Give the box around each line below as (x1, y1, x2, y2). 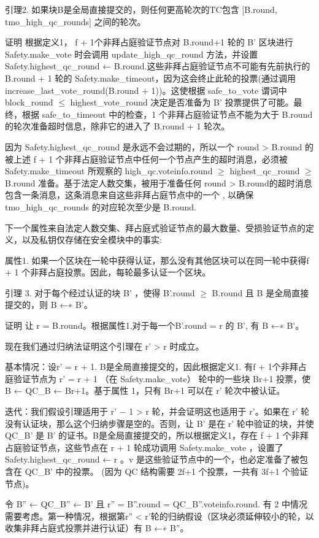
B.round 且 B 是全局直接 (212, 286, 309, 299)
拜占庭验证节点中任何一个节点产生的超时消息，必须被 (72, 152, 288, 165)
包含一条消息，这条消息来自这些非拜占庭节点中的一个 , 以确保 (5, 188, 254, 201)
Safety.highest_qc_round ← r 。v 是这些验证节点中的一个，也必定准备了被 (5, 453, 300, 466)
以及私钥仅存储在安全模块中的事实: (21, 233, 162, 246)
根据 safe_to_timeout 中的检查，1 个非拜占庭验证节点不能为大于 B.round (21, 107, 313, 120)
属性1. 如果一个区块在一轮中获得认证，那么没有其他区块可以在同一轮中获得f (5, 253, 309, 266)
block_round (5, 96, 53, 109)
